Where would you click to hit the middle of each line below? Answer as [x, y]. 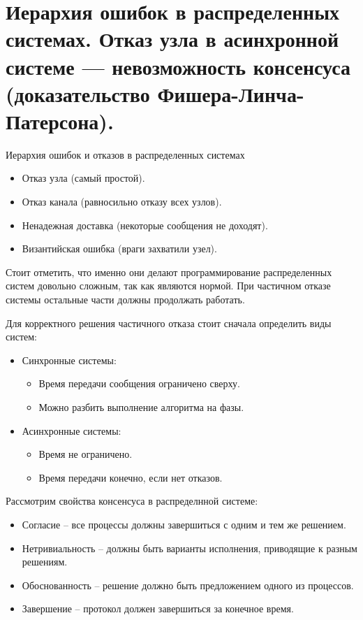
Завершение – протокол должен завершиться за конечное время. [158, 608]
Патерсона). [60, 121]
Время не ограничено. [86, 454]
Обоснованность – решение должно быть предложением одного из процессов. [188, 585]
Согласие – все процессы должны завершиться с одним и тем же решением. [184, 524]
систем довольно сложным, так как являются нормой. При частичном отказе [168, 286]
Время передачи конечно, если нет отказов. [131, 477]
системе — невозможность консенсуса [178, 66]
